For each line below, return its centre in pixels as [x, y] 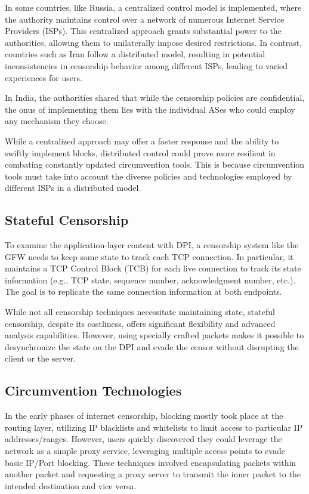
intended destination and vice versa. [71, 485]
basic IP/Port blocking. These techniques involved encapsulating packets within [151, 462]
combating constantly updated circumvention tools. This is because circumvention [155, 164]
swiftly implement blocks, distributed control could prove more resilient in [140, 152]
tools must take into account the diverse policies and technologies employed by [149, 176]
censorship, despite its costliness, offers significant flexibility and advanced [140, 323]
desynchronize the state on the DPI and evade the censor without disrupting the [152, 346]
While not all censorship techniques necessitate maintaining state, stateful [140, 312]
